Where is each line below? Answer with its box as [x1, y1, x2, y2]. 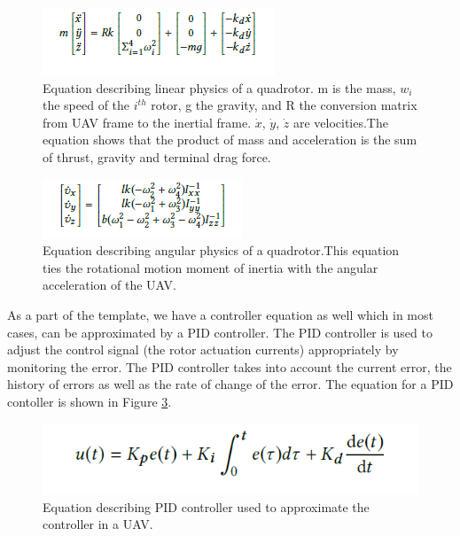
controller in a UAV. [43, 515, 153, 533]
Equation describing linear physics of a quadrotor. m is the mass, [43, 78, 396, 97]
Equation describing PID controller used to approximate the [43, 497, 370, 516]
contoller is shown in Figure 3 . [7, 392, 172, 410]
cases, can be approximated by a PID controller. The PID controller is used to [7, 322, 433, 341]
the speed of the [43, 96, 130, 114]
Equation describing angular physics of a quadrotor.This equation [43, 241, 400, 260]
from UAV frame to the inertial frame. [43, 113, 252, 131]
